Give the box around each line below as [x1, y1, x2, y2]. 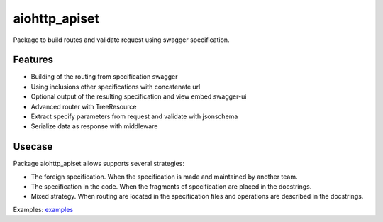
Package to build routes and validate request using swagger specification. [13, 35, 230, 44]
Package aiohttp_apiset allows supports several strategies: [13, 160, 184, 168]
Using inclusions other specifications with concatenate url [30, 82, 201, 91]
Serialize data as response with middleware [30, 122, 158, 131]
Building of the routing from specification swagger [30, 72, 178, 81]
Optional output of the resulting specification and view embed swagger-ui [30, 92, 247, 101]
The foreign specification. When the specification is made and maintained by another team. [30, 172, 298, 181]
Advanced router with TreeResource [30, 102, 137, 111]
